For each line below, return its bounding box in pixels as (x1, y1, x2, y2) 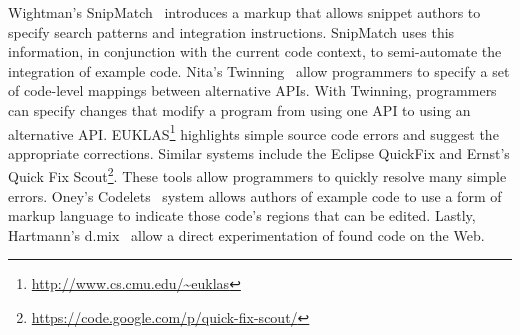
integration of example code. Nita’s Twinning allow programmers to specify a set (8, 60, 510, 81)
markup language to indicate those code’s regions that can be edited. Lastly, (8, 205, 476, 226)
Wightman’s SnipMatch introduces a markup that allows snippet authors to (8, 2, 481, 22)
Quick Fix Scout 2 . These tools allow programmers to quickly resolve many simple (8, 163, 507, 187)
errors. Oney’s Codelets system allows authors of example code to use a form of (8, 185, 502, 206)
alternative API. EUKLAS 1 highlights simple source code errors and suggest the (8, 120, 499, 144)
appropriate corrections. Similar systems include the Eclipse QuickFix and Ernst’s (8, 142, 510, 163)
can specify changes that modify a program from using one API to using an (8, 99, 471, 120)
